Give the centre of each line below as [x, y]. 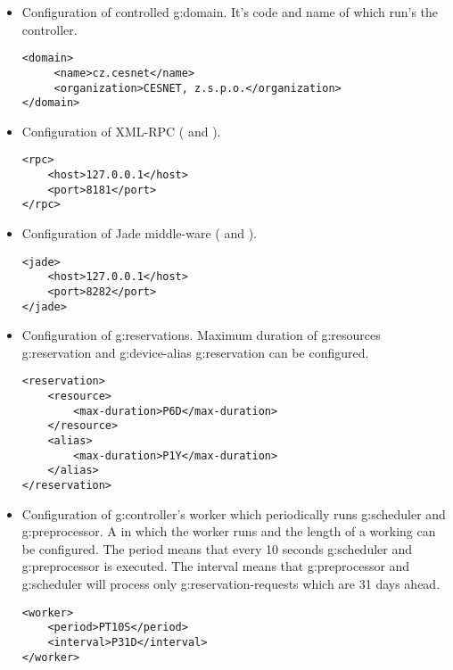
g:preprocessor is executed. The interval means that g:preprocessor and [216, 566]
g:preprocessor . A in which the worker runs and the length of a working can [229, 531]
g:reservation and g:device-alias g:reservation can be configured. [195, 352]
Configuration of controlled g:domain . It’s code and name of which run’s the [230, 12]
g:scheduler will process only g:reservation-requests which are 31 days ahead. [231, 584]
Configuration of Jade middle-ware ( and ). [139, 233]
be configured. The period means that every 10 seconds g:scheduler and [217, 548]
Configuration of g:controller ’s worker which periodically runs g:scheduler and [234, 513]
